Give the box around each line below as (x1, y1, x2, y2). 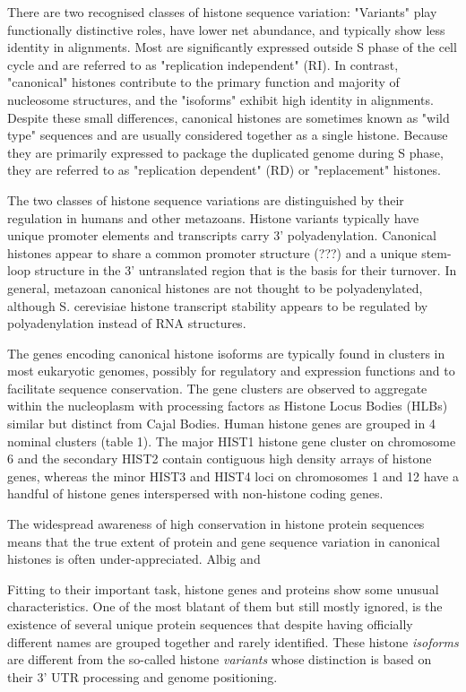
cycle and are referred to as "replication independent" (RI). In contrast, (7, 55, 399, 74)
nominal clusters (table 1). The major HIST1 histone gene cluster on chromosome (7, 431, 456, 450)
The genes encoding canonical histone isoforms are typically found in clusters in (7, 343, 445, 362)
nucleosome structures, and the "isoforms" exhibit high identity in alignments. (7, 90, 434, 108)
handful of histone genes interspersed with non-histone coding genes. (7, 484, 384, 503)
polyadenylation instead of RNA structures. (7, 314, 246, 333)
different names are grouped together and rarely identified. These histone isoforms (7, 632, 459, 651)
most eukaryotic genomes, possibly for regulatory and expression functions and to (7, 361, 455, 380)
